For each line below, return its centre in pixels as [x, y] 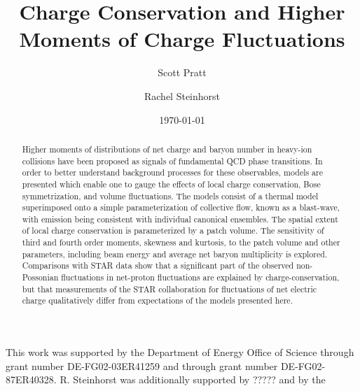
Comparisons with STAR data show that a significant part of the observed [158, 265]
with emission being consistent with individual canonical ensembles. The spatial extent [180, 219]
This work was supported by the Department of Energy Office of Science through [180, 352]
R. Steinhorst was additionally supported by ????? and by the [193, 379]
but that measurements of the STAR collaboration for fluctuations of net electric [169, 289]
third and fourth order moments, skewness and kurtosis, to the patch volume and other [181, 242]
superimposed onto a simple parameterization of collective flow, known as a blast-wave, [181, 207]
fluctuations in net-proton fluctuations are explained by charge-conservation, [200, 277]
